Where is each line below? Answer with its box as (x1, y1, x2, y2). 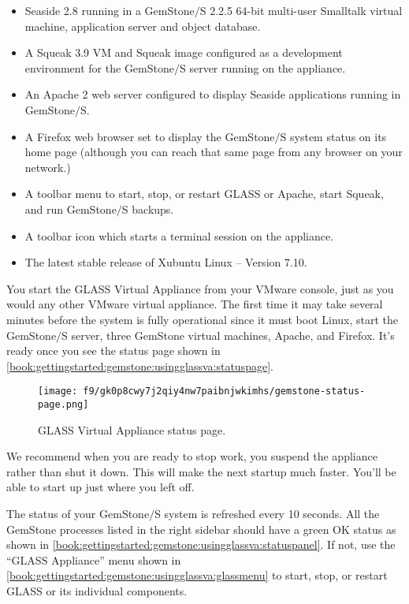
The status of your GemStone (6, 505, 150, 521)
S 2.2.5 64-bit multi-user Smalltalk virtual (199, 2, 403, 18)
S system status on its (280, 128, 387, 144)
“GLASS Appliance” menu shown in (6, 551, 181, 568)
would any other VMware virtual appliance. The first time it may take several (6, 296, 383, 312)
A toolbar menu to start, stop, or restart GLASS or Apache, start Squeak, (24, 185, 384, 202)
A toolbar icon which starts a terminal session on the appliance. (24, 227, 334, 244)
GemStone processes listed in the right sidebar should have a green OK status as (6, 520, 396, 537)
